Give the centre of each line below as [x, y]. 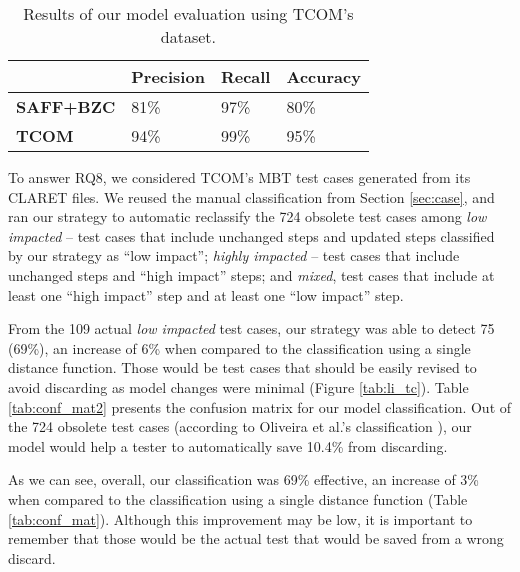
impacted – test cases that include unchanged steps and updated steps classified [251, 235]
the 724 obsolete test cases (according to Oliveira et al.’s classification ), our [240, 426]
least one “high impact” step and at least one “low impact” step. [206, 294]
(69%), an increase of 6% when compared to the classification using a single [239, 347]
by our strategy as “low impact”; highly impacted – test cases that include [234, 255]
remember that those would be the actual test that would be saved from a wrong [256, 538]
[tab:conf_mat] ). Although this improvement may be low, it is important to [240, 518]
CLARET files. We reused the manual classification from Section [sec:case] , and [251, 196]
